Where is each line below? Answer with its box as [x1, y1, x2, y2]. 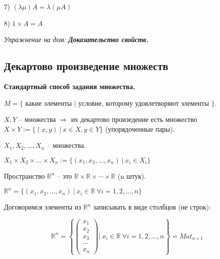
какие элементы [25, 97, 72, 108]
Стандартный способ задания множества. [4, 81, 135, 91]
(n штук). [117, 170, 146, 181]
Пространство [4, 170, 45, 181]
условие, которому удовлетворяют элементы [78, 97, 209, 108]
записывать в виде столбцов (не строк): [93, 202, 211, 212]
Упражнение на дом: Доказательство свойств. [4, 34, 149, 45]
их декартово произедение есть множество [71, 114, 198, 124]
